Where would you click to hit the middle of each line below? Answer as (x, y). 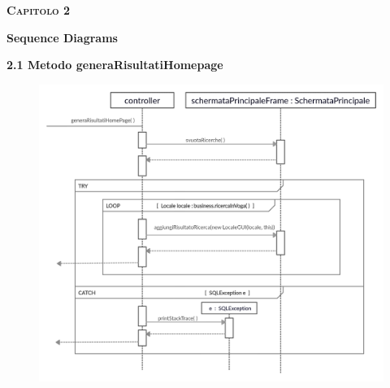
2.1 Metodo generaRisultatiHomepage (115, 65)
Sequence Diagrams (62, 37)
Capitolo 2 (39, 10)
